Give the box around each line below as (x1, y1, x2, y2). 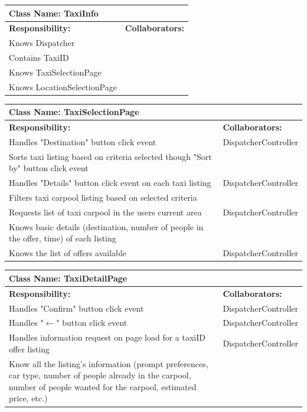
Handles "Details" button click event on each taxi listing (9, 176, 211, 189)
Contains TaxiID (9, 51, 69, 64)
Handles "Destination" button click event (9, 136, 156, 148)
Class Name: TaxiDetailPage (9, 272, 128, 284)
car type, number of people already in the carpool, (9, 369, 191, 381)
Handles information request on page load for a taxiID (9, 331, 205, 344)
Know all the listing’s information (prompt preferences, (9, 357, 208, 370)
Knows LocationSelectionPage (9, 80, 117, 93)
